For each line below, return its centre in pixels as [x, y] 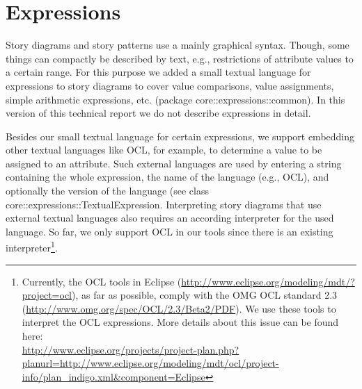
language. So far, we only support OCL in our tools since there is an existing [170, 231]
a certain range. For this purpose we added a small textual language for [158, 72]
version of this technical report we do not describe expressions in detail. [158, 113]
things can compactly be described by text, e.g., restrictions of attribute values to [180, 58]
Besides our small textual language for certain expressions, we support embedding [180, 136]
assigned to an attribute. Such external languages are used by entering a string [174, 163]
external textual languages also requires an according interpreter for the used [170, 218]
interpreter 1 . [32, 247]
